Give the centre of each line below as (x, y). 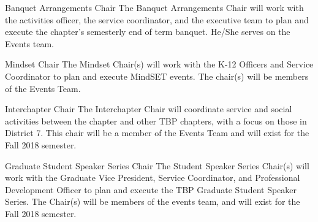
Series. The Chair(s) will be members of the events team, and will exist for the (153, 201)
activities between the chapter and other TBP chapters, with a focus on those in (156, 121)
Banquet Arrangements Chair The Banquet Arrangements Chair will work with (154, 7)
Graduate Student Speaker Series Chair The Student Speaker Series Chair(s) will (157, 165)
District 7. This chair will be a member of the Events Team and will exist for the (157, 133)
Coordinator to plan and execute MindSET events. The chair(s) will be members (157, 76)
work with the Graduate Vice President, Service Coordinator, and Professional (153, 178)
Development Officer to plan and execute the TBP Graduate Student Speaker (151, 189)
